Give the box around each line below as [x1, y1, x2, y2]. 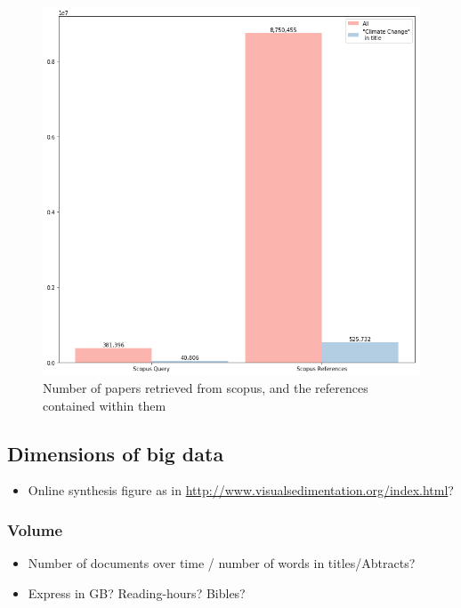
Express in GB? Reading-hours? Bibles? [28, 583, 246, 602]
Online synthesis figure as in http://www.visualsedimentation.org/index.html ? [28, 481, 454, 500]
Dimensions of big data [7, 439, 224, 467]
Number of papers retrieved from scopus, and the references [43, 379, 368, 397]
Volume [7, 518, 63, 540]
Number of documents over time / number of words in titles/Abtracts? [28, 554, 416, 572]
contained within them [43, 396, 166, 414]
